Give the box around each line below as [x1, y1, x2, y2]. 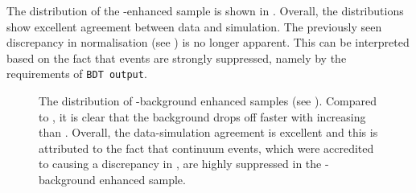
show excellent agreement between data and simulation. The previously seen [6, 18, 382, 35]
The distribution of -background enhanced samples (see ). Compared [39, 92, 377, 109]
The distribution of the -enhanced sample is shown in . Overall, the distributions [6, 2, 404, 18]
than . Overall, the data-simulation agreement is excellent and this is [39, 124, 378, 141]
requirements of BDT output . [6, 65, 147, 82]
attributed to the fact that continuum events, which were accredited [39, 139, 374, 156]
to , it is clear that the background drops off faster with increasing [39, 108, 366, 125]
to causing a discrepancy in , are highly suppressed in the [39, 155, 322, 172]
